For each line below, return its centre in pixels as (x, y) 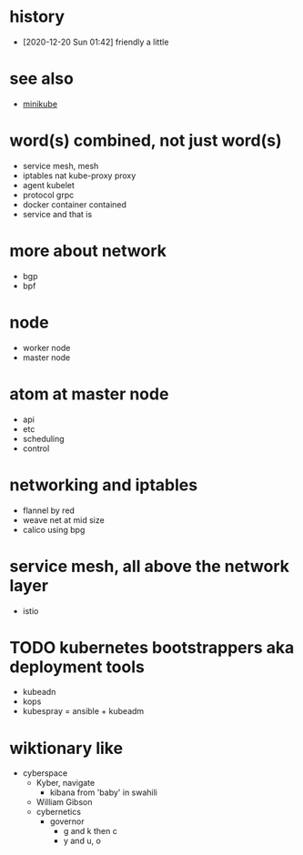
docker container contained (75, 204)
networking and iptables (104, 485)
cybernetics (59, 812)
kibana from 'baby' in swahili (103, 792)
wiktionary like (66, 748)
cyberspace (45, 773)
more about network (88, 251)
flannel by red (49, 510)
